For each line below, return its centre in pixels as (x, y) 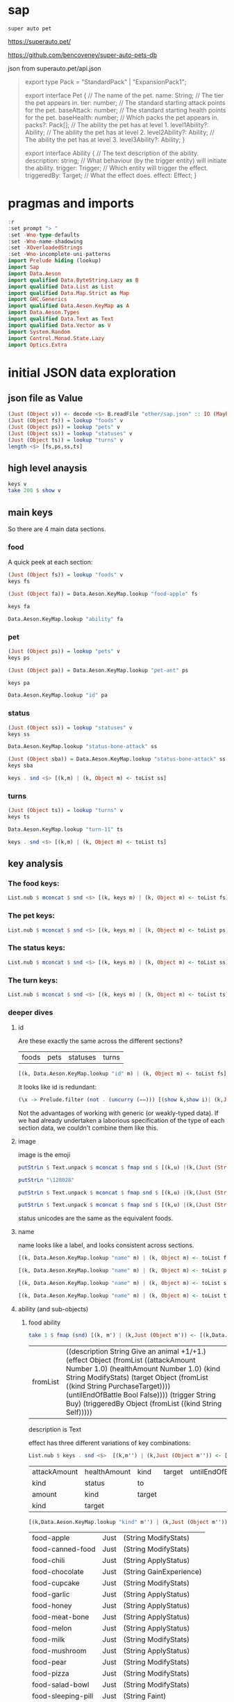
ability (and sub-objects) (53, 1308)
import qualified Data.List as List (61, 286)
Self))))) (79, 1412)
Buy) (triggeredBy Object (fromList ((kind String (143, 1403)
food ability (44, 1322)
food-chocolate (58, 1572)
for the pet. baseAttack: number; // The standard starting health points (125, 110)
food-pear (49, 1662)
